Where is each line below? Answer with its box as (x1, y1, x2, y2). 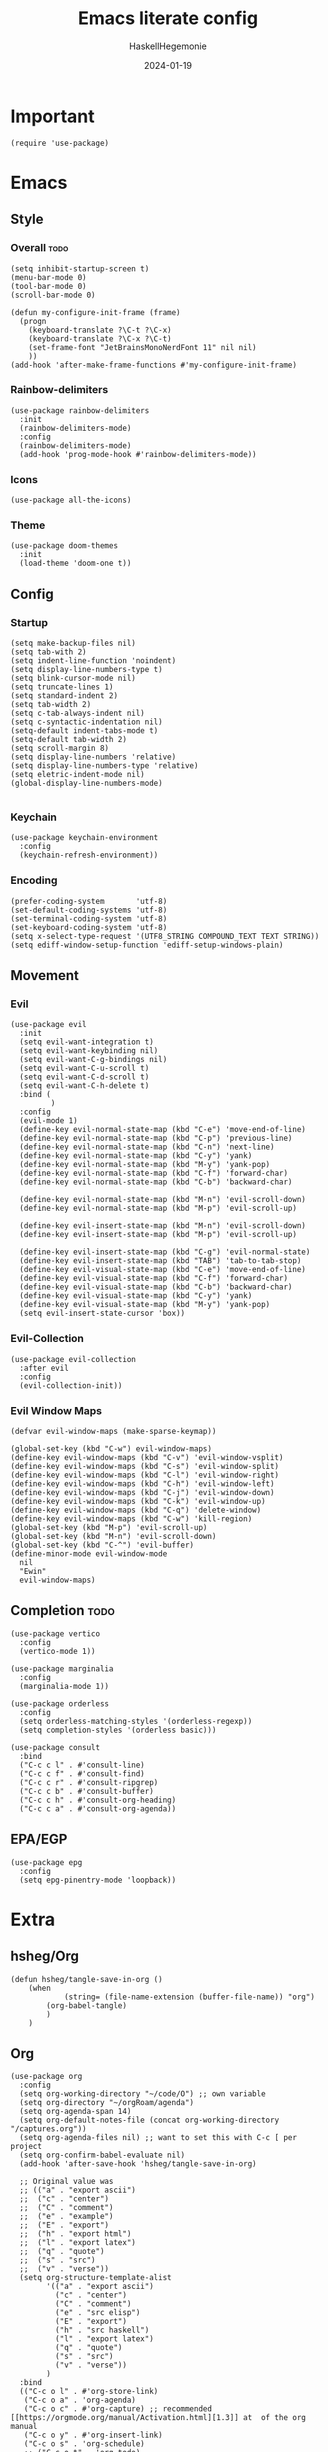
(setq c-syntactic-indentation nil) (10, 717, 163, 727)
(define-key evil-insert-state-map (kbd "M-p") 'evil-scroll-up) (19, 1230, 298, 1240)
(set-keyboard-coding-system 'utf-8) (10, 922, 168, 932)
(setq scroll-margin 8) (10, 743, 110, 754)
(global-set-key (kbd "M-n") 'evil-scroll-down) (10, 1532, 217, 1542)
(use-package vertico (10, 1628, 101, 1639)
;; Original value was (19, 2177, 114, 2187)
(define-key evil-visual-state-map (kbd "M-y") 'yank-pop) (19, 1300, 271, 1310)
